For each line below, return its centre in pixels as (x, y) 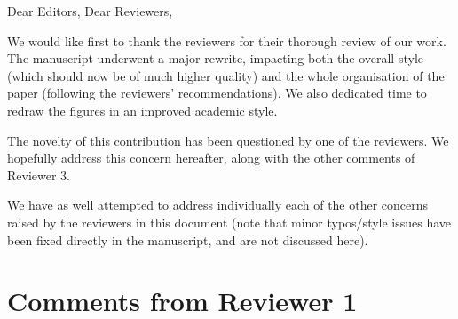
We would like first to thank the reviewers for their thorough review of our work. (227, 40)
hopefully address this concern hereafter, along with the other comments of (211, 158)
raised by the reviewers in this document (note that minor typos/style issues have (229, 222)
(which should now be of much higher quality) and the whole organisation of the (226, 75)
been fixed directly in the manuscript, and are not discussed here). (188, 239)
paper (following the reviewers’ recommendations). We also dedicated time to (217, 93)
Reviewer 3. (39, 175)
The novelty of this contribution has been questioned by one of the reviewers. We (228, 140)
